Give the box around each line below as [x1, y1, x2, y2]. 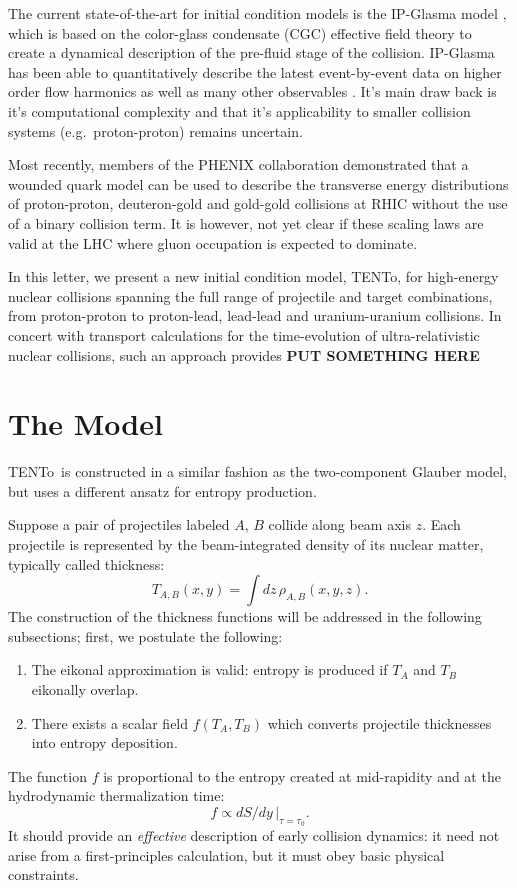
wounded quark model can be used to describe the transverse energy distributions [8, 173, 509, 194]
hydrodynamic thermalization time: [8, 785, 225, 806]
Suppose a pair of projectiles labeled [8, 514, 230, 535]
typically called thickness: [8, 553, 165, 574]
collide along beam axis [268, 514, 411, 535]
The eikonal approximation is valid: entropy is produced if [31, 659, 388, 680]
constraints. [8, 864, 79, 885]
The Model [8, 403, 163, 444]
